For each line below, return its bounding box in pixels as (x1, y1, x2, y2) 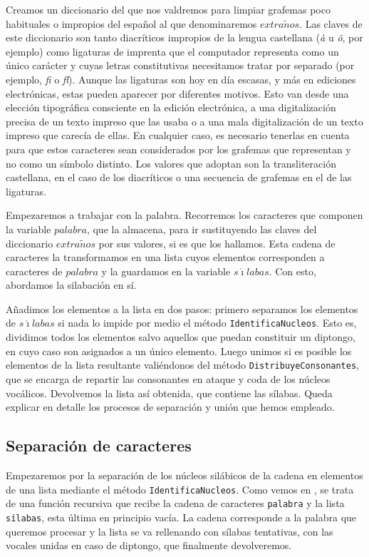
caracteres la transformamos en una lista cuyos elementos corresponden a (6, 250, 325, 265)
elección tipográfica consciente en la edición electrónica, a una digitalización (6, 100, 336, 115)
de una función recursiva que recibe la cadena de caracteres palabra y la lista (6, 496, 345, 511)
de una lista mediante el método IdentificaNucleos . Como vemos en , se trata (6, 481, 354, 496)
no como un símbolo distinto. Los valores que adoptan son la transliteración (6, 155, 336, 170)
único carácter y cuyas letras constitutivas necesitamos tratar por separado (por (6, 58, 355, 73)
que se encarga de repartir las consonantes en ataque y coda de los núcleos (6, 371, 331, 386)
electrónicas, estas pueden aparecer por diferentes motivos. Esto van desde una (6, 86, 349, 101)
